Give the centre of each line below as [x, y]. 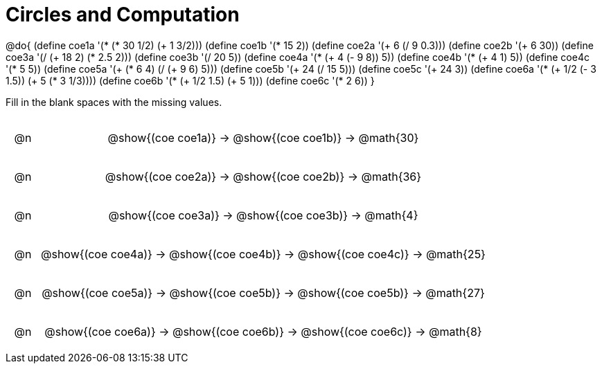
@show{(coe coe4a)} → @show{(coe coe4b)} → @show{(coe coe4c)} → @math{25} [263, 254]
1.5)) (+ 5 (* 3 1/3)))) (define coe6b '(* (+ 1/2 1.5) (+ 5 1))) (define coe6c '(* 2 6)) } [190, 80]
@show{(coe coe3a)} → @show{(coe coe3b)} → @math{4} [263, 215]
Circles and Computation [123, 15]
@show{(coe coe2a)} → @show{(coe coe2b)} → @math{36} [263, 176]
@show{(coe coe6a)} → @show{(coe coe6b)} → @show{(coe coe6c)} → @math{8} [263, 331]
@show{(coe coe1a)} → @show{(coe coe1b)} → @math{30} [263, 137]
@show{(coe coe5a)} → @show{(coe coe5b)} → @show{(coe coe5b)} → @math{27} [263, 292]
